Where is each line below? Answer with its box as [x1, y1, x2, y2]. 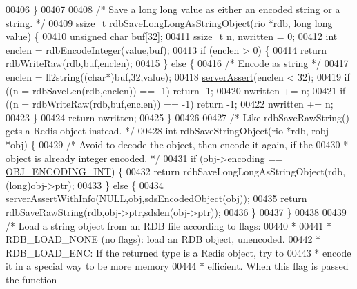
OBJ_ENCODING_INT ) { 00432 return [6, 164, 180, 179]
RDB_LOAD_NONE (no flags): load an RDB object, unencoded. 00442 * [6, 232, 321, 246]
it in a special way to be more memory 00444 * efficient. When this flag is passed [6, 259, 349, 273]
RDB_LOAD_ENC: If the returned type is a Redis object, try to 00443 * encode [6, 245, 351, 259]
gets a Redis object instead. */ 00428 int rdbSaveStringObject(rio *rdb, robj [6, 123, 329, 138]
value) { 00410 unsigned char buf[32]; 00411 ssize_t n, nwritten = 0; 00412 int [6, 29, 338, 43]
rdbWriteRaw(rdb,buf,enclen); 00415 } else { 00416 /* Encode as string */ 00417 [6, 56, 349, 70]
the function [6, 272, 57, 286]
